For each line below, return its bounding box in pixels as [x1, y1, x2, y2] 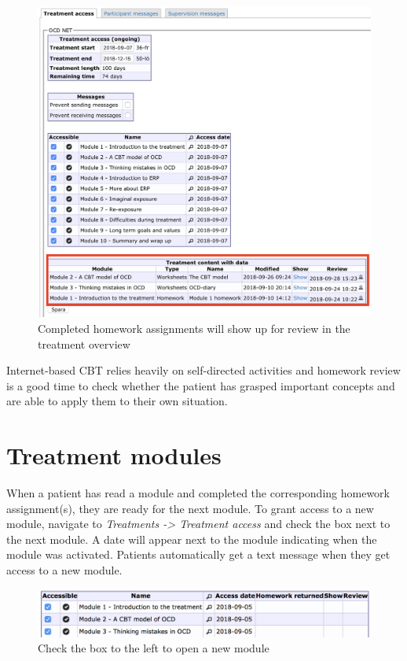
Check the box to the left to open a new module [38, 640, 269, 656]
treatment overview [38, 335, 130, 352]
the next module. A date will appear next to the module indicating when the [6, 530, 377, 547]
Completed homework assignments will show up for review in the [38, 320, 350, 337]
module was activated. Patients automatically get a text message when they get [6, 546, 390, 563]
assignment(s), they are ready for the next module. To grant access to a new [6, 500, 374, 516]
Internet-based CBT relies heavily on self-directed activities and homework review [6, 362, 401, 379]
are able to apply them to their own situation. [6, 393, 228, 409]
